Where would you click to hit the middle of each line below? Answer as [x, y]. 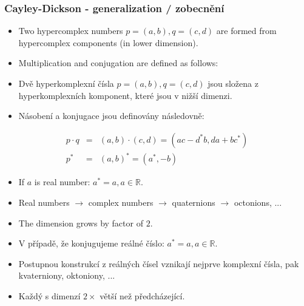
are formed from [246, 31]
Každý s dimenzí [49, 295]
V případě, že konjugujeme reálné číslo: [91, 243]
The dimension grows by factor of [81, 223]
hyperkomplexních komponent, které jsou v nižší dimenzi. [125, 95]
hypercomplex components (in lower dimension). [108, 42]
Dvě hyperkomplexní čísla [66, 83]
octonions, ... [258, 202]
